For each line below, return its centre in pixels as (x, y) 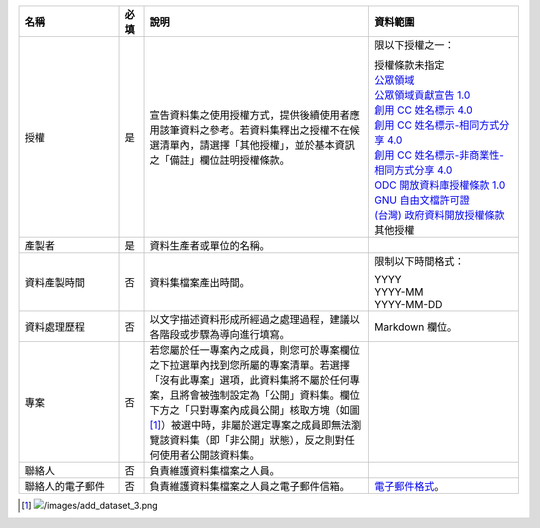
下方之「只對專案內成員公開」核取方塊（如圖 (254, 410)
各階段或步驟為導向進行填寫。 (219, 334)
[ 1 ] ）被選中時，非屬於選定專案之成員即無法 (250, 425)
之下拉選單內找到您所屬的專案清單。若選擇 (249, 365)
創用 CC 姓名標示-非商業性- (439, 155)
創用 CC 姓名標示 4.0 (423, 110)
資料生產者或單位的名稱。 (209, 245)
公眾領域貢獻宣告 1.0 (422, 95)
